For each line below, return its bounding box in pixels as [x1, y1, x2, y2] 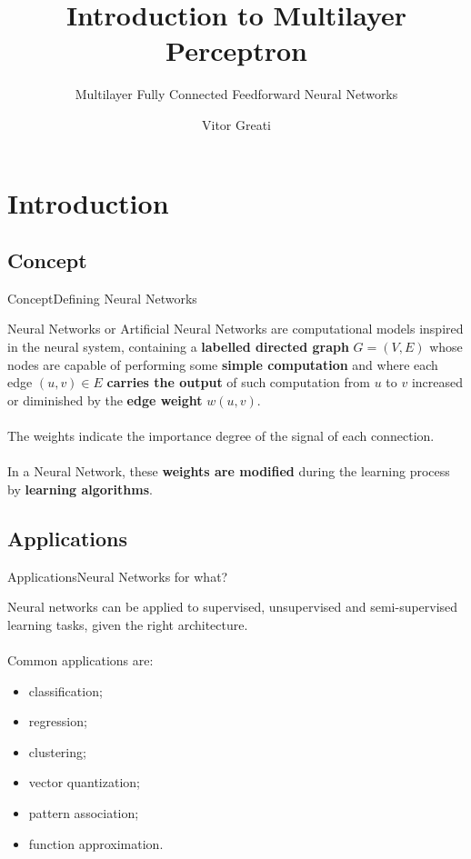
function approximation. [28, 834, 164, 853]
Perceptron [165, 32, 307, 69]
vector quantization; [28, 773, 140, 792]
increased [411, 373, 464, 392]
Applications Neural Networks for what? [7, 566, 228, 585]
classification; [28, 681, 103, 700]
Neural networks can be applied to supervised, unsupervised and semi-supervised [7, 597, 458, 616]
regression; [28, 712, 87, 731]
